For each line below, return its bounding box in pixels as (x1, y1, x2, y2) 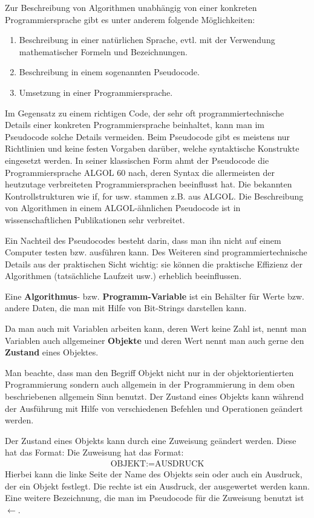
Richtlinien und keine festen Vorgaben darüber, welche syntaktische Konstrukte (5, 142, 299, 155)
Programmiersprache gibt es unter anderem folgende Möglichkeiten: (5, 13, 255, 25)
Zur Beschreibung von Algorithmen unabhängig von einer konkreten (5, 1, 257, 13)
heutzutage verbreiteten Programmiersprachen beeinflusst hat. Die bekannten (5, 178, 292, 190)
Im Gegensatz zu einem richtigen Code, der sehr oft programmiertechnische (5, 106, 284, 119)
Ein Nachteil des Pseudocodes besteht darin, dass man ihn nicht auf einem (5, 234, 281, 246)
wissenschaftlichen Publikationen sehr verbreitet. (5, 213, 185, 226)
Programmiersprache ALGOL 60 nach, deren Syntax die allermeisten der (5, 166, 275, 178)
